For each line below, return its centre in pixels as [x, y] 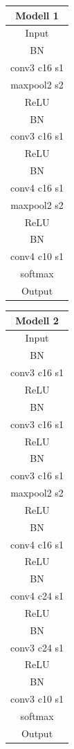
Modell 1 [37, 15]
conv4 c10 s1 [37, 256]
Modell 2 [37, 320]
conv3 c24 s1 [37, 647]
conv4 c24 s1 [37, 596]
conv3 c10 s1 [37, 699]
